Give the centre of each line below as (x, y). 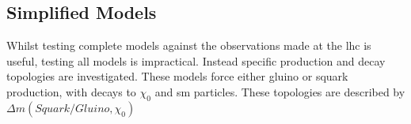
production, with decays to (71, 91)
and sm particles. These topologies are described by (280, 91)
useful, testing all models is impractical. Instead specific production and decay (196, 60)
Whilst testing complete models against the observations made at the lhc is (189, 45)
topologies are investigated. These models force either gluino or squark (177, 76)
